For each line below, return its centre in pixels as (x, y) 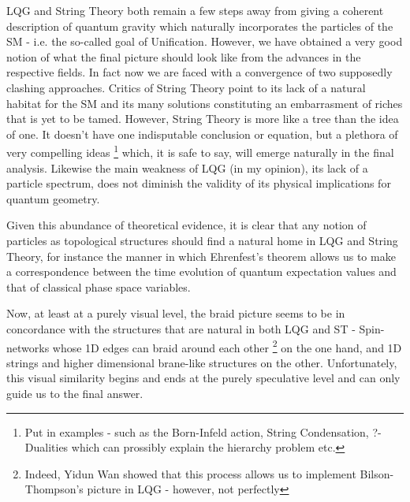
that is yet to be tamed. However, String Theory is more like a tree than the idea (203, 119)
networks (28, 347)
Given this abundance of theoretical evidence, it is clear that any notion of (186, 225)
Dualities (47, 447)
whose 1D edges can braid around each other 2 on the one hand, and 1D (227, 346)
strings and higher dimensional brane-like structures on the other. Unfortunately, (202, 362)
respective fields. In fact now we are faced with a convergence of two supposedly (199, 72)
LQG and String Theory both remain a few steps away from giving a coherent (195, 10)
